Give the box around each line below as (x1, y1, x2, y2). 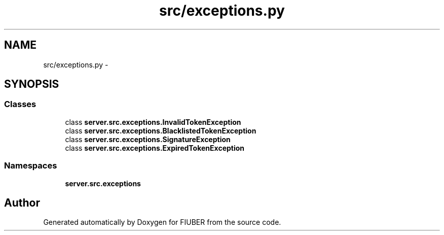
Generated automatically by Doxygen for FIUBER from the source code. (43, 218, 281, 227)
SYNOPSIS (4, 78, 59, 91)
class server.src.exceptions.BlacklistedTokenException (65, 126, 256, 135)
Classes (4, 99, 36, 110)
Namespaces (4, 160, 57, 171)
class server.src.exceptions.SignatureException (65, 135, 231, 144)
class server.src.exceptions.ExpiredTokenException (65, 143, 245, 152)
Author (4, 196, 40, 209)
